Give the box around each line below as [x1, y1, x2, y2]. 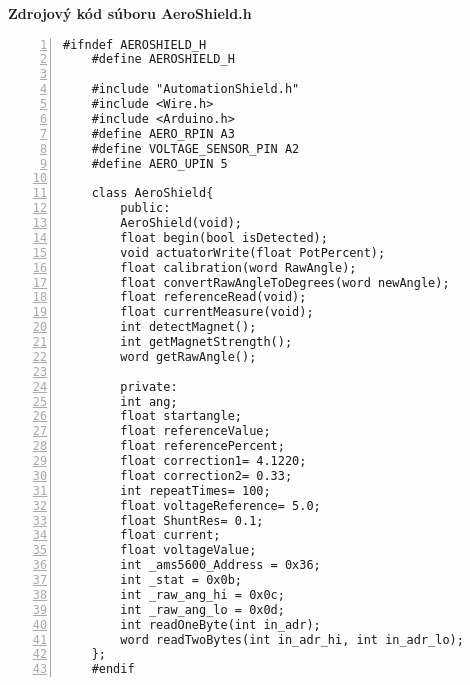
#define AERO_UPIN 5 [91, 156, 228, 171]
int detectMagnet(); [120, 320, 257, 335]
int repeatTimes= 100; [120, 483, 271, 498]
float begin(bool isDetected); [120, 230, 328, 245]
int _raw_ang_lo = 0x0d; [120, 602, 285, 617]
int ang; [120, 394, 178, 409]
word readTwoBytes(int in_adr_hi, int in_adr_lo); [120, 632, 464, 647]
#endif [91, 662, 135, 677]
